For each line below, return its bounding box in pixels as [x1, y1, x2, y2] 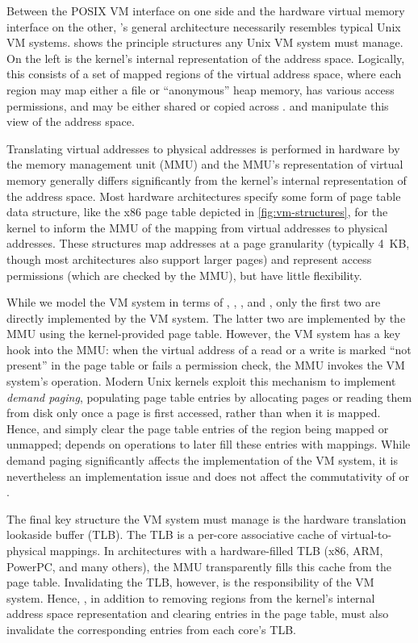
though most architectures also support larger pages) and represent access [6, 250, 372, 267]
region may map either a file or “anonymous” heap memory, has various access [6, 81, 395, 98]
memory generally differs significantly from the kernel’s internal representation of [6, 171, 407, 188]
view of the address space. [6, 113, 135, 130]
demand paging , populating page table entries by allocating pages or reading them [6, 388, 412, 405]
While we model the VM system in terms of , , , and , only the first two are [6, 294, 381, 311]
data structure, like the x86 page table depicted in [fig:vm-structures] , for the [6, 203, 388, 220]
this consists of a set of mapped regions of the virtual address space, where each [6, 65, 402, 82]
